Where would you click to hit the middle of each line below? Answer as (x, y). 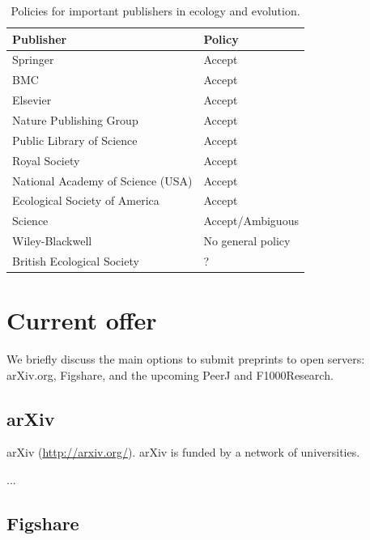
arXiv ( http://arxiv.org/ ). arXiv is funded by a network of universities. (183, 452)
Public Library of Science (75, 140)
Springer (33, 60)
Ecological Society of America (86, 200)
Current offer (82, 320)
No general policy (247, 241)
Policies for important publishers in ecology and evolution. (155, 11)
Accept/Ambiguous (251, 221)
